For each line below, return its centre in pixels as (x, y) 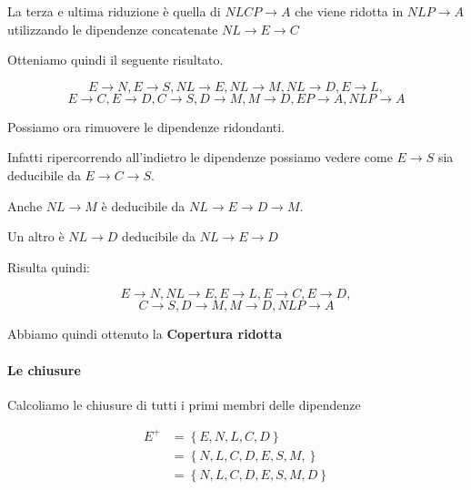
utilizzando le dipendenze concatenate (113, 29)
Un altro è (36, 236)
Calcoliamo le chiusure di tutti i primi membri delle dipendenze (184, 404)
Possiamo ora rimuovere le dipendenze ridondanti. (146, 126)
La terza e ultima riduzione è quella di (114, 11)
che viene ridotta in (349, 11)
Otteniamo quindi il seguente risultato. (115, 60)
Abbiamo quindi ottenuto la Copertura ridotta (145, 334)
